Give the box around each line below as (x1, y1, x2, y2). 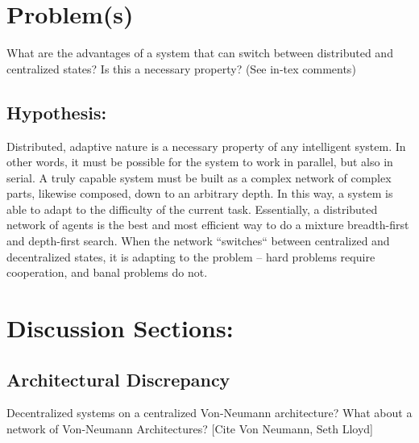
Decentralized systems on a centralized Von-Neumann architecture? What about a (6, 404, 413, 421)
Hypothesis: (6, 99, 107, 124)
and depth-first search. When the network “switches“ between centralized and (6, 232, 390, 249)
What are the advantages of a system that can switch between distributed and (6, 44, 393, 61)
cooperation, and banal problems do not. (6, 264, 208, 281)
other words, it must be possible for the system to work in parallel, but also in (6, 153, 393, 170)
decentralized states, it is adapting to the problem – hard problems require (6, 248, 375, 265)
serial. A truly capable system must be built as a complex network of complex (6, 169, 392, 186)
